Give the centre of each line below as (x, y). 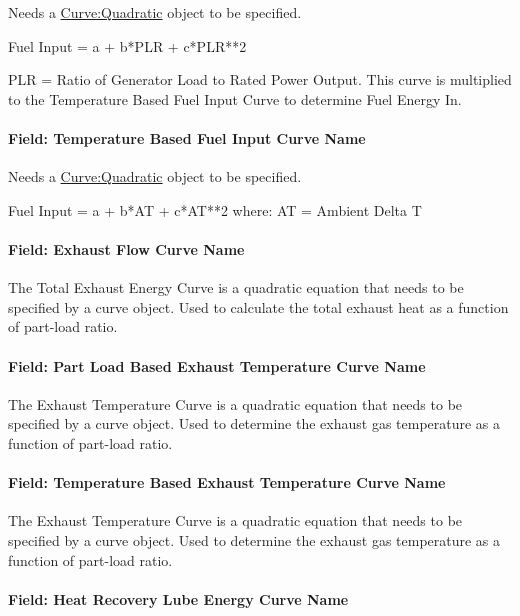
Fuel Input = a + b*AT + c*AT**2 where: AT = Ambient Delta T (215, 209)
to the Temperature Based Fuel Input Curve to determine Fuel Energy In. (235, 98)
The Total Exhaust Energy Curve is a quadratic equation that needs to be (236, 287)
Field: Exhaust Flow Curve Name (126, 248)
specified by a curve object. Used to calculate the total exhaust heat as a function (258, 306)
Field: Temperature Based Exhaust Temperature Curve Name (227, 482)
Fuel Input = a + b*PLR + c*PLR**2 (127, 45)
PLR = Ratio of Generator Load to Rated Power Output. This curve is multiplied (260, 79)
